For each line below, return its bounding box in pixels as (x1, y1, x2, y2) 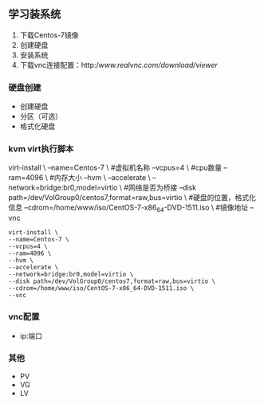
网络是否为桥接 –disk (128, 182, 197, 193)
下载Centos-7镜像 (19, 30, 79, 40)
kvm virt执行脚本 (8, 143, 74, 155)
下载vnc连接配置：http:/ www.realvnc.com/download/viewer (19, 60, 218, 69)
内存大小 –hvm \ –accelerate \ (53, 173, 152, 182)
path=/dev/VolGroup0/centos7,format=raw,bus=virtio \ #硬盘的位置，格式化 (8, 193, 257, 202)
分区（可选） (19, 112, 62, 121)
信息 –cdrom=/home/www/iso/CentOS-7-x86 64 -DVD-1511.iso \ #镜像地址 (8, 202, 249, 214)
